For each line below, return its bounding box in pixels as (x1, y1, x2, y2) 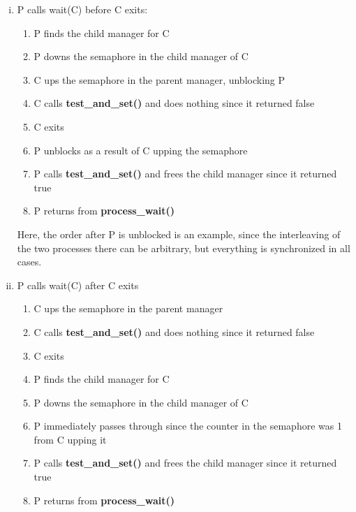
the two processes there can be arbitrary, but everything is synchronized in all (17, 240, 350, 255)
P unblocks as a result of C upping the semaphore (34, 142, 248, 157)
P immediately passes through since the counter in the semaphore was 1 (34, 418, 342, 433)
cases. (17, 254, 42, 269)
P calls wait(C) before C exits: (17, 2, 148, 16)
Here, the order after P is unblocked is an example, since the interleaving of (17, 226, 341, 241)
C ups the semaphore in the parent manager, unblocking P (34, 72, 285, 87)
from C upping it (34, 432, 107, 446)
